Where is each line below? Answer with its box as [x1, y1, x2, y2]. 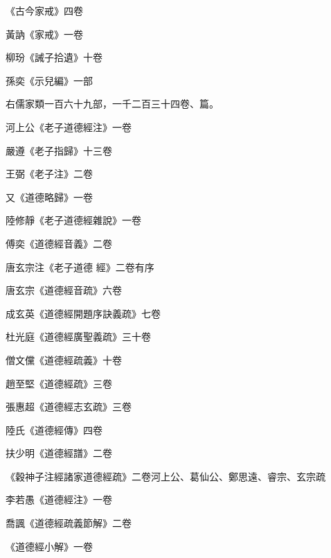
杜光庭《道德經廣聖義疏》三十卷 [6, 329, 151, 344]
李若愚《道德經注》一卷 [6, 492, 112, 507]
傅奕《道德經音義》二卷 [6, 236, 112, 250]
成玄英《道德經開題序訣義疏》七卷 [6, 306, 161, 320]
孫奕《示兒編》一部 [6, 73, 93, 87]
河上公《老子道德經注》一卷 [6, 119, 132, 134]
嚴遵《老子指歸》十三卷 [6, 143, 112, 157]
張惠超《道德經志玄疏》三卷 [6, 399, 132, 414]
